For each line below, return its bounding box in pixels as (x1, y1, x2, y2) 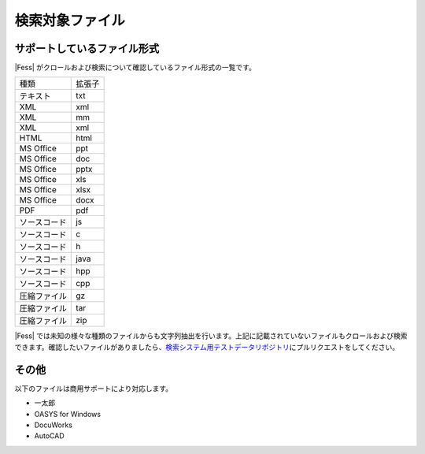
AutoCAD (34, 431, 65, 441)
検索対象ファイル (14, 12, 126, 29)
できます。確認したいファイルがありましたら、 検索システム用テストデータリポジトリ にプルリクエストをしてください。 (14, 342, 400, 352)
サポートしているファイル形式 (14, 42, 160, 55)
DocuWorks (34, 420, 72, 430)
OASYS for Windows (34, 409, 102, 419)
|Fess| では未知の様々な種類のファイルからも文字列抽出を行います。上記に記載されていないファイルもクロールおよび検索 (14, 331, 408, 340)
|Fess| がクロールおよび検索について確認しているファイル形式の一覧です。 (14, 63, 256, 73)
